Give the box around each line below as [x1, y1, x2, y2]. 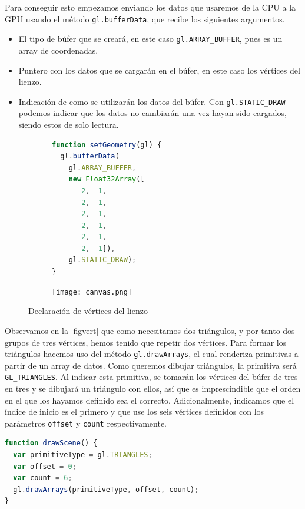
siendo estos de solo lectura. [18, 118, 119, 130]
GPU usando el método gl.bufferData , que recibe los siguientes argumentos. [5, 12, 285, 25]
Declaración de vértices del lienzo [28, 305, 148, 317]
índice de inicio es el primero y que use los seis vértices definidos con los [5, 405, 264, 418]
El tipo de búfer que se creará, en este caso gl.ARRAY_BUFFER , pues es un [18, 32, 283, 45]
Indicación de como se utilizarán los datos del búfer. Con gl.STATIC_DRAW [18, 95, 286, 107]
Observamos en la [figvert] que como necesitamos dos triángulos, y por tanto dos [5, 324, 295, 336]
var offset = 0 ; [13, 462, 77, 471]
